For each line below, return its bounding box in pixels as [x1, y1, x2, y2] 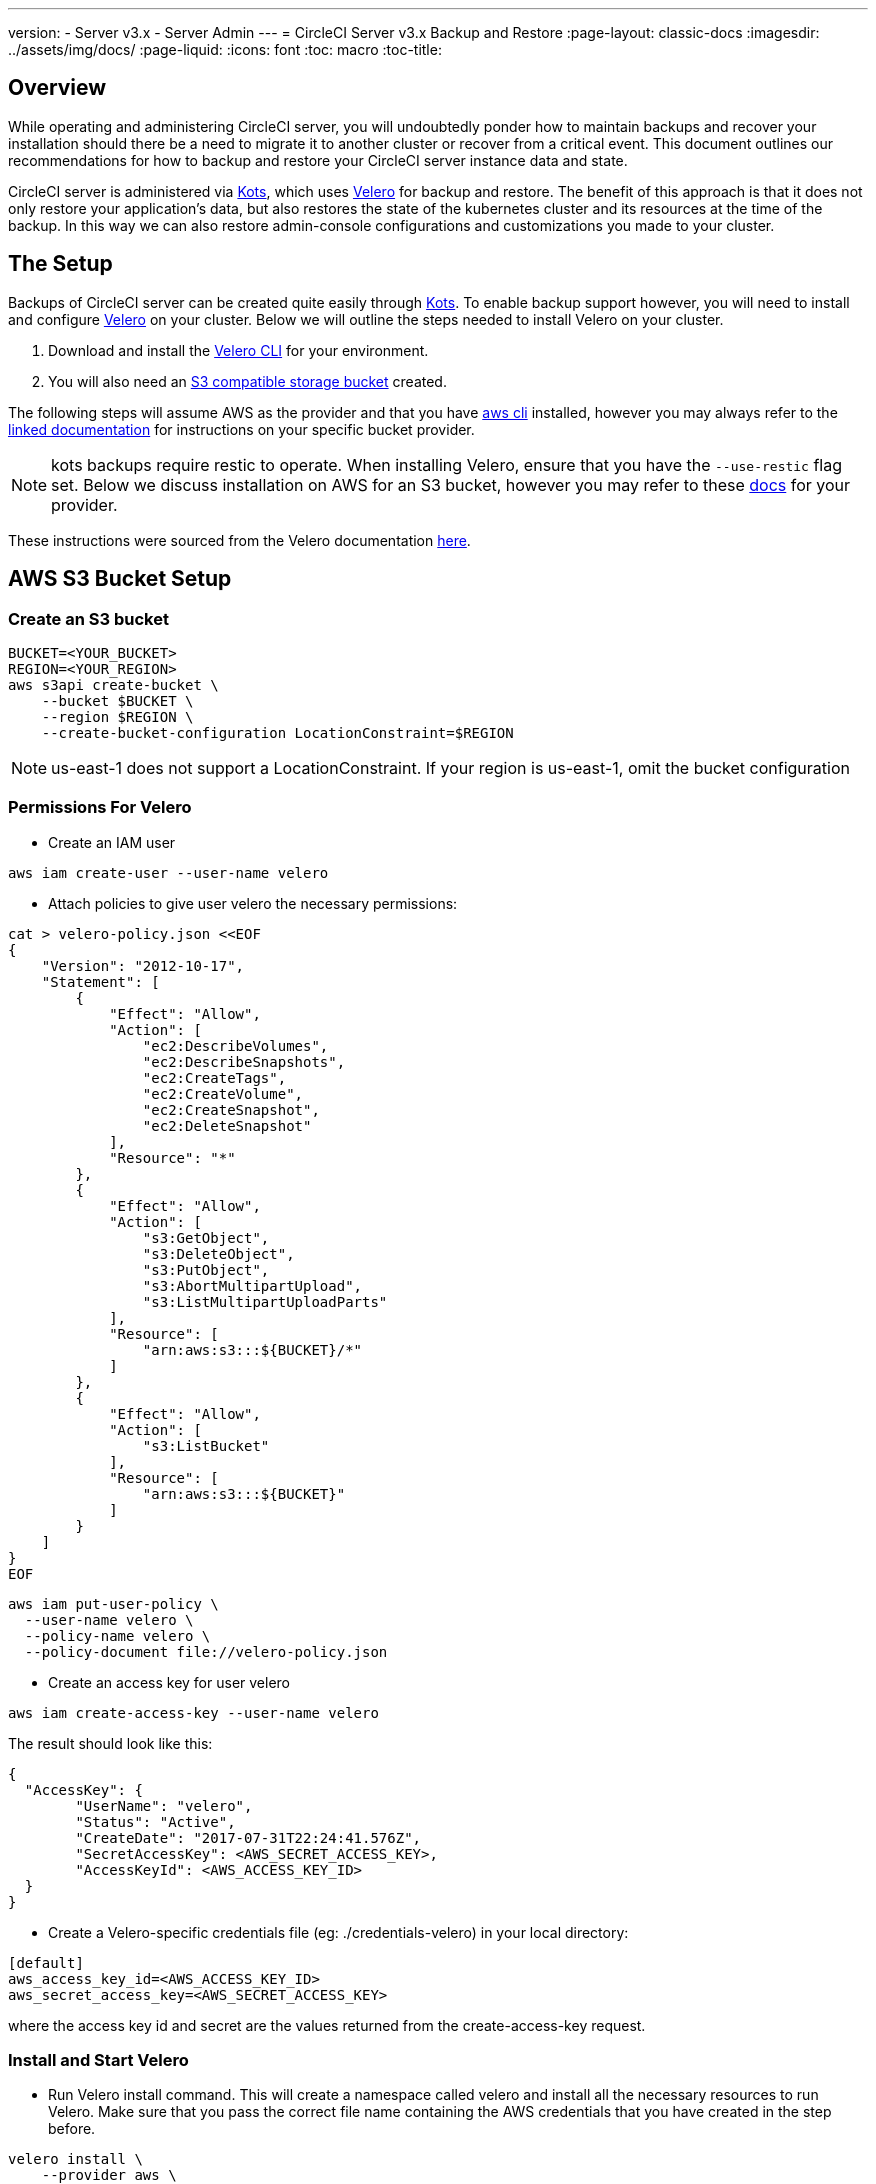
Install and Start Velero [8, 2050, 189, 2071]
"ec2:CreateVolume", [142, 1085, 304, 1102]
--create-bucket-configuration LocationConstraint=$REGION [41, 724, 514, 741]
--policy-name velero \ [24, 1627, 211, 1644]
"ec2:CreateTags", [142, 1069, 287, 1086]
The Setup [8, 251, 113, 277]
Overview [8, 75, 107, 101]
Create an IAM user [48, 833, 176, 851]
